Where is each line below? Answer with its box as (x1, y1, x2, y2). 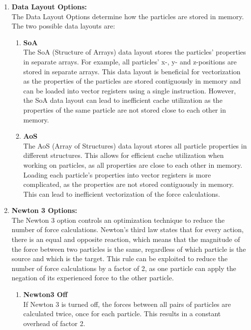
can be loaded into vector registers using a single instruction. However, (23, 85, 236, 95)
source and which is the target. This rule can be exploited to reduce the (11, 253, 228, 264)
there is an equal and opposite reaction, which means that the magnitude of (11, 234, 240, 244)
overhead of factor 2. (23, 318, 85, 328)
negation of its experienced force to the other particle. (11, 272, 174, 283)
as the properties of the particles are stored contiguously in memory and (23, 76, 241, 86)
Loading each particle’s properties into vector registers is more (23, 169, 211, 180)
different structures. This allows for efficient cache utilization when (23, 150, 224, 160)
